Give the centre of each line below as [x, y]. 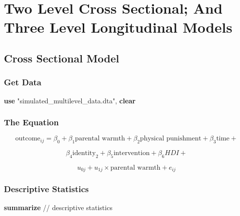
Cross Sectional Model [62, 58]
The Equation [31, 122]
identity [84, 153]
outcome [28, 139]
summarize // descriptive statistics [58, 207]
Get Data [23, 82]
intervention [132, 153]
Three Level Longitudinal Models [118, 27]
